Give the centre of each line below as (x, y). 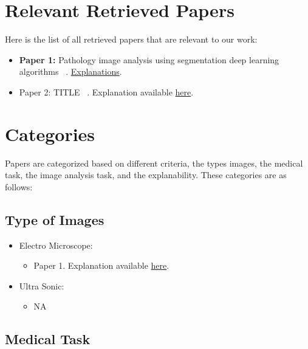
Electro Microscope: (56, 245)
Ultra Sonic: (42, 285)
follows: (19, 186)
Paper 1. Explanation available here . (101, 265)
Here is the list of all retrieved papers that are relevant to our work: (131, 39)
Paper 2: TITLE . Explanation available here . (106, 92)
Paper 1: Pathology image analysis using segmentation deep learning (149, 59)
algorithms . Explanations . (70, 71)
